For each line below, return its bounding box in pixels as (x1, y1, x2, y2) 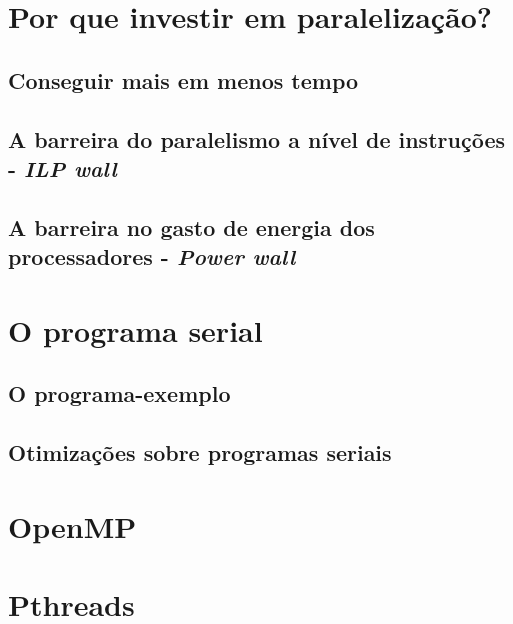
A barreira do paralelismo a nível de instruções (8, 123, 505, 154)
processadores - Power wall (8, 241, 296, 272)
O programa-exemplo (8, 378, 231, 409)
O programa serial (8, 309, 263, 350)
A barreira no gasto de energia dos (8, 211, 375, 242)
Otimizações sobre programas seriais (8, 437, 392, 468)
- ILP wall (8, 152, 117, 183)
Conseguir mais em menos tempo (8, 64, 359, 95)
